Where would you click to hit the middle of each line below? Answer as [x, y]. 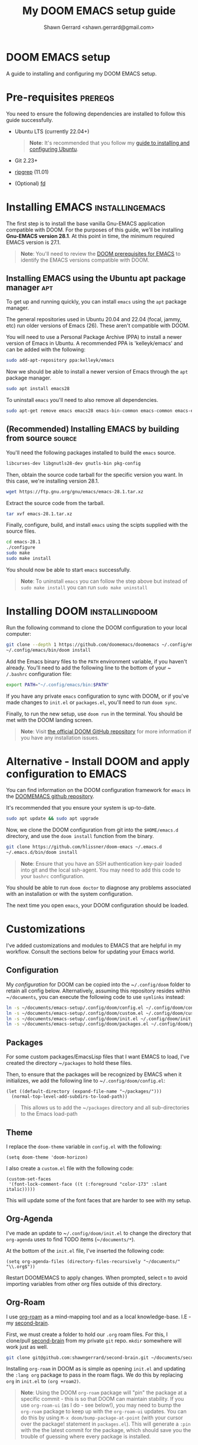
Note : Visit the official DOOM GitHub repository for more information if [106, 731]
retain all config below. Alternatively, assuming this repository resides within [98, 991]
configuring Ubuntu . [54, 149]
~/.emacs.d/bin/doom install [42, 853]
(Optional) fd [30, 183]
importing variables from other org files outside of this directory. [84, 1284]
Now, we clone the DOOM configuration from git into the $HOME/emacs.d [92, 830]
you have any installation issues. [60, 737]
